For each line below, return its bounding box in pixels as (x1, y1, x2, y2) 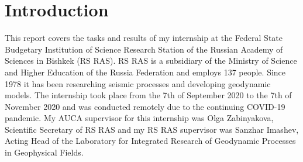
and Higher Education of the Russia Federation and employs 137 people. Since (5, 66, 286, 78)
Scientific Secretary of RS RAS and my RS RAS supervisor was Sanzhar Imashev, (5, 123, 299, 135)
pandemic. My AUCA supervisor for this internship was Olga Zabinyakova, (5, 112, 274, 124)
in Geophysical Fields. (5, 146, 84, 158)
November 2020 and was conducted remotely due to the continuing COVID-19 (5, 100, 285, 112)
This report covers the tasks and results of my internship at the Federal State (5, 32, 283, 44)
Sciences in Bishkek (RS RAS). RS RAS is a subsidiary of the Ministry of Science (5, 54, 297, 67)
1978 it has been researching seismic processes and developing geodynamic (5, 77, 271, 89)
